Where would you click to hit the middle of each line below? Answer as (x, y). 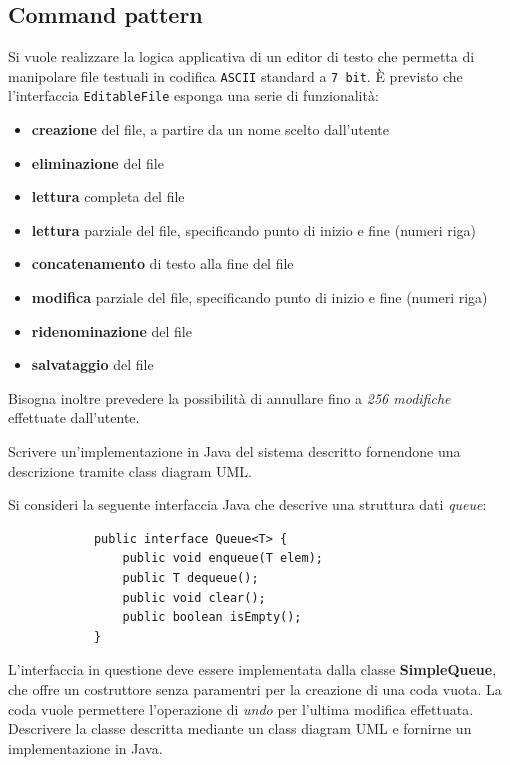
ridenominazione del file (111, 330)
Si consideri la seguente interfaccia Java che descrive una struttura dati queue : (247, 504)
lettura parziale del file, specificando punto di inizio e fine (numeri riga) (254, 229)
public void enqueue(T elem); (222, 558)
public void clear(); (194, 597)
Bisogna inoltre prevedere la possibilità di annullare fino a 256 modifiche (229, 397)
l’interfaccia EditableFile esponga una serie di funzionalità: (193, 95)
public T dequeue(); (190, 578)
